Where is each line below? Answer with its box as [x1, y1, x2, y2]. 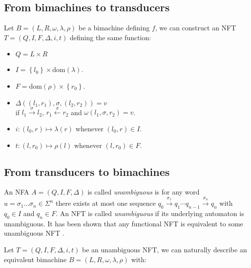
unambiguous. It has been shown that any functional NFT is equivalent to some [4, 218, 243, 228]
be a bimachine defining [78, 23, 150, 33]
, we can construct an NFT [155, 23, 236, 33]
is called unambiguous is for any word [87, 187, 200, 197]
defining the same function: [69, 32, 151, 42]
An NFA [4, 187, 29, 197]
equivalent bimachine [4, 254, 67, 264]
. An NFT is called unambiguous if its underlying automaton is [56, 208, 244, 218]
